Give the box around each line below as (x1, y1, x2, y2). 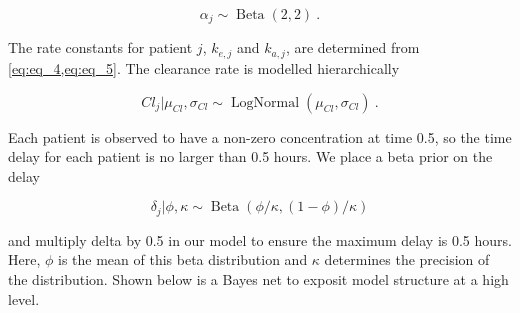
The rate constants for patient (8, 37, 193, 58)
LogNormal (230, 95, 300, 110)
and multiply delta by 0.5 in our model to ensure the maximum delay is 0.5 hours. (8, 229, 512, 250)
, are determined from (285, 37, 420, 58)
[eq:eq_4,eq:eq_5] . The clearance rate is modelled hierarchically (8, 57, 400, 78)
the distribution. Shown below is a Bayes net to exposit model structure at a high (8, 268, 509, 289)
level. (8, 288, 40, 309)
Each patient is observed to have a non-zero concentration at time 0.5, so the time (8, 126, 512, 147)
